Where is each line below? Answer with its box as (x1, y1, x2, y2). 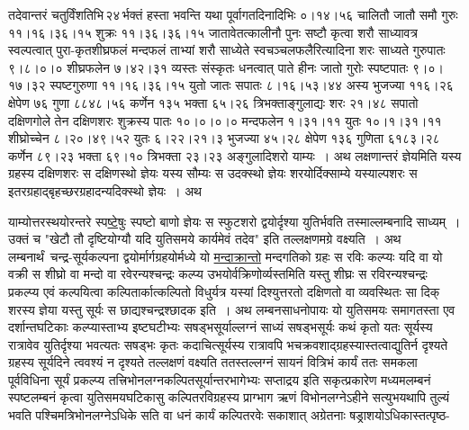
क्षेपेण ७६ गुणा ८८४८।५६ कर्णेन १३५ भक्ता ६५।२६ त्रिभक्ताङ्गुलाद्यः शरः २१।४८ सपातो (8, 93, 419, 112)
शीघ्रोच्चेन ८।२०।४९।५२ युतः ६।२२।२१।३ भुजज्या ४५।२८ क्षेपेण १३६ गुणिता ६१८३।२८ (8, 129, 440, 148)
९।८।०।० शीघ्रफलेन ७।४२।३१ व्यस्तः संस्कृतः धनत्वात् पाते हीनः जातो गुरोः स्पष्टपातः (8, 58, 409, 76)
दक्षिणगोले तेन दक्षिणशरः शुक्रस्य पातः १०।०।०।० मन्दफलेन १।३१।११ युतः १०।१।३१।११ (8, 111, 442, 130)
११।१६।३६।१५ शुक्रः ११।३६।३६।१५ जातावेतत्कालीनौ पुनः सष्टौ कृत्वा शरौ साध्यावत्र (8, 22, 418, 41)
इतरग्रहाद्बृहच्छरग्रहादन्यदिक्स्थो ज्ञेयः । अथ (8, 181, 202, 200)
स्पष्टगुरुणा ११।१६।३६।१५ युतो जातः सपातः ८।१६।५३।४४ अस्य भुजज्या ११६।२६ (50, 76, 454, 94)
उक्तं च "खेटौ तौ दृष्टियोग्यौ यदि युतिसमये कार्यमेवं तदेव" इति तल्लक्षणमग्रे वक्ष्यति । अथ (8, 229, 401, 248)
